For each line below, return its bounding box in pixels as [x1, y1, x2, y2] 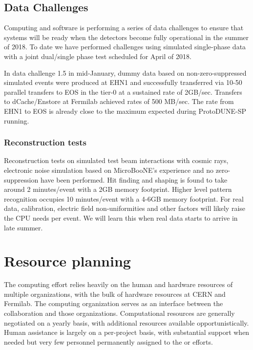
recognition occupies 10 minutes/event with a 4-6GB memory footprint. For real [4, 193, 244, 204]
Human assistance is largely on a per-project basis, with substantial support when [4, 327, 250, 337]
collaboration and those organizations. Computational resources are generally [4, 308, 235, 318]
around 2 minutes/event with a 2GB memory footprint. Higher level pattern [4, 184, 232, 194]
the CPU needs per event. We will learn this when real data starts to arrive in [4, 212, 238, 223]
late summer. [4, 222, 43, 232]
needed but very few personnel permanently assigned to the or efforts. [4, 336, 213, 347]
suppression [4, 174, 39, 185]
